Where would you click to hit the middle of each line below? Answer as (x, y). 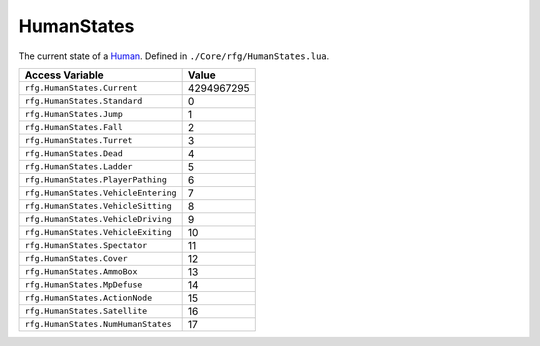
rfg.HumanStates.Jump (74, 114)
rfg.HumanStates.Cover (76, 258)
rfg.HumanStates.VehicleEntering (100, 193)
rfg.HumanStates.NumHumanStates (98, 324)
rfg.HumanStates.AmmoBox (81, 271)
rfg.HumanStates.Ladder (78, 166)
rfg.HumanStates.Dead (74, 153)
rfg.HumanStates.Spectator (86, 245)
